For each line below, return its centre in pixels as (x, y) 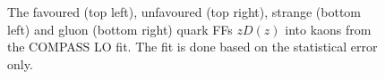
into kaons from (328, 29)
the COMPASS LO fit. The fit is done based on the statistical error (192, 47)
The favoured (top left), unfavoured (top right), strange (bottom (184, 12)
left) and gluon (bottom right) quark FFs (120, 29)
